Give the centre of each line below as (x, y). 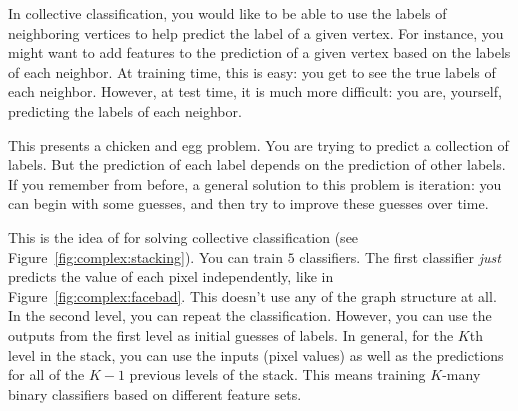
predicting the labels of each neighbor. (125, 110)
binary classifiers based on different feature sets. (155, 393)
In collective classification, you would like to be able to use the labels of (227, 13)
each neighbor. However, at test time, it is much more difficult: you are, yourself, (255, 91)
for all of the (46, 374)
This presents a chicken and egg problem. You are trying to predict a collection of (258, 144)
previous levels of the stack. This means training (277, 374)
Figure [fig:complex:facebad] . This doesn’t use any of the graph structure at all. (252, 295)
